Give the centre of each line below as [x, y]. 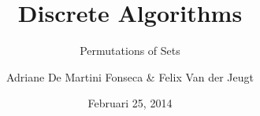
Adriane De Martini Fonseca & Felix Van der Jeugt [130, 76]
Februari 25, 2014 [130, 103]
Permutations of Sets [130, 51]
